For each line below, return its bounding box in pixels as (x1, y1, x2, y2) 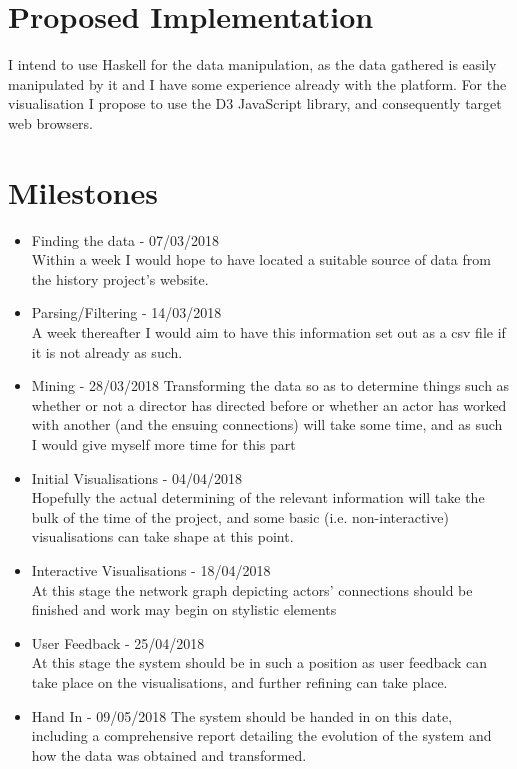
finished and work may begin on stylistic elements (31, 599, 337, 620)
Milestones (8, 171, 158, 212)
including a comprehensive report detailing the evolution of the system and (31, 725, 492, 746)
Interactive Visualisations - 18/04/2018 (31, 559, 271, 580)
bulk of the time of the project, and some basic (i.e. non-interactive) (31, 506, 449, 527)
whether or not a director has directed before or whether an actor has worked (31, 394, 507, 415)
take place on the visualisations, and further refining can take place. (31, 671, 448, 692)
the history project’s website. (31, 268, 209, 289)
